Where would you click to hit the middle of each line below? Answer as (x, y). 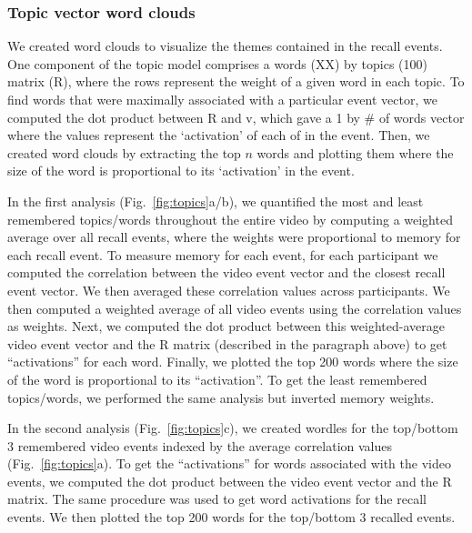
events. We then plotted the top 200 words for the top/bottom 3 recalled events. (231, 517)
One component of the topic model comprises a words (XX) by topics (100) (217, 63)
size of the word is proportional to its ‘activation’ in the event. (181, 171)
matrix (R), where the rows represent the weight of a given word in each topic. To (236, 81)
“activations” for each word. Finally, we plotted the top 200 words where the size (233, 362)
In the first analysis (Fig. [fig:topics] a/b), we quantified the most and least (216, 201)
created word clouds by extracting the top (124, 152)
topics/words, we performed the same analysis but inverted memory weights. (221, 397)
